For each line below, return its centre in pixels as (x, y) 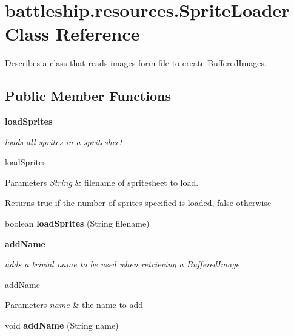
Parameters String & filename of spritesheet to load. (102, 182)
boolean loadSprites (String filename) (77, 223)
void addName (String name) (62, 325)
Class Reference (72, 34)
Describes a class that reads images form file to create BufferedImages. (136, 63)
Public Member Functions (88, 96)
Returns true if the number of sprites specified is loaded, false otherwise (138, 203)
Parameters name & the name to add (74, 305)
